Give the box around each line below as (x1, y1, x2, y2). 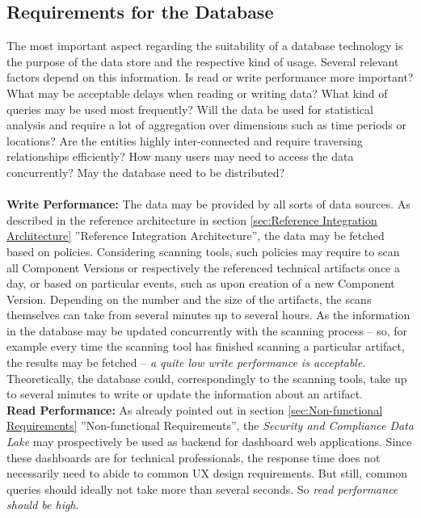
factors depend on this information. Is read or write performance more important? (6, 69, 414, 86)
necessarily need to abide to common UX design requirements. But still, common (6, 465, 408, 482)
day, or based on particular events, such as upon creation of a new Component (6, 275, 395, 292)
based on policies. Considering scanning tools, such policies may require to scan (6, 242, 400, 259)
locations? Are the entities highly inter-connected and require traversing (6, 132, 363, 149)
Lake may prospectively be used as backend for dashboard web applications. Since (6, 433, 412, 450)
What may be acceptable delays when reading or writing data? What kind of (6, 84, 388, 101)
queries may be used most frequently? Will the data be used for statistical (6, 100, 374, 117)
